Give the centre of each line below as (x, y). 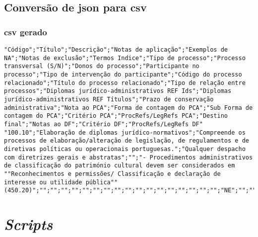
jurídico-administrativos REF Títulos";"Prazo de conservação (109, 99)
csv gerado (26, 32)
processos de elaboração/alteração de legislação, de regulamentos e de (127, 141)
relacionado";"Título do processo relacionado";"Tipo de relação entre (125, 83)
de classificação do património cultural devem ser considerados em (120, 166)
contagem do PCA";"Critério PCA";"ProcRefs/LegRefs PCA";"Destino (116, 116)
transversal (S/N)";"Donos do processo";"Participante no (102, 66)
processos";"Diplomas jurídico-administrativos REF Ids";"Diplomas (118, 91)
